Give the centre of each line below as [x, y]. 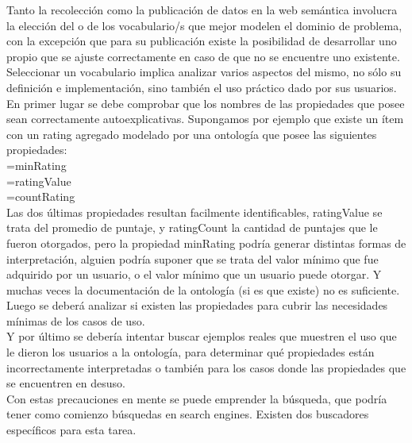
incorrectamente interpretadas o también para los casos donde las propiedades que [206, 367]
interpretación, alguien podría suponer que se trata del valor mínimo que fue [193, 258]
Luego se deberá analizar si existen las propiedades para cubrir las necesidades [197, 305]
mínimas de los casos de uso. [76, 320]
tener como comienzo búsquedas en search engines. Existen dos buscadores [188, 414]
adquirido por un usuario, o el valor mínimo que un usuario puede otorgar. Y [194, 274]
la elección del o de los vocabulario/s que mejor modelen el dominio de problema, [204, 25]
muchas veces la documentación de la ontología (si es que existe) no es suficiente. [203, 289]
